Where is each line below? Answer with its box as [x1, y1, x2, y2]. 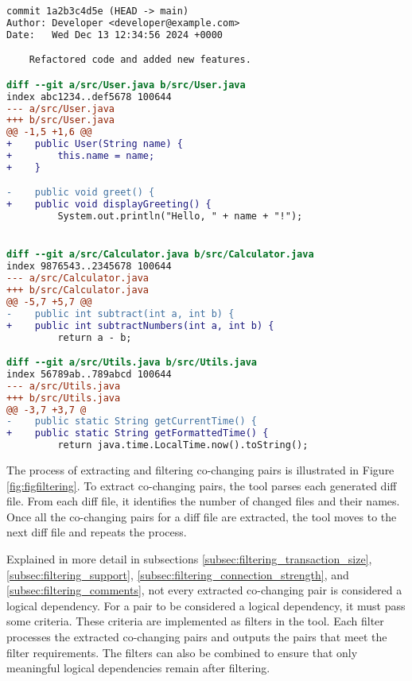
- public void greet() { [6, 187, 155, 199]
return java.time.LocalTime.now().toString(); [57, 439, 309, 451]
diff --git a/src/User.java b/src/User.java [6, 79, 246, 91]
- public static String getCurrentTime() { [6, 416, 257, 428]
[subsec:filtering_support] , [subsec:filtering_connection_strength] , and [6, 566, 349, 582]
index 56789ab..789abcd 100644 [6, 368, 172, 380]
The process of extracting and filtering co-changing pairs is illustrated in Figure [6, 462, 395, 478]
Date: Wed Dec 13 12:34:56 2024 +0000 [6, 29, 223, 41]
